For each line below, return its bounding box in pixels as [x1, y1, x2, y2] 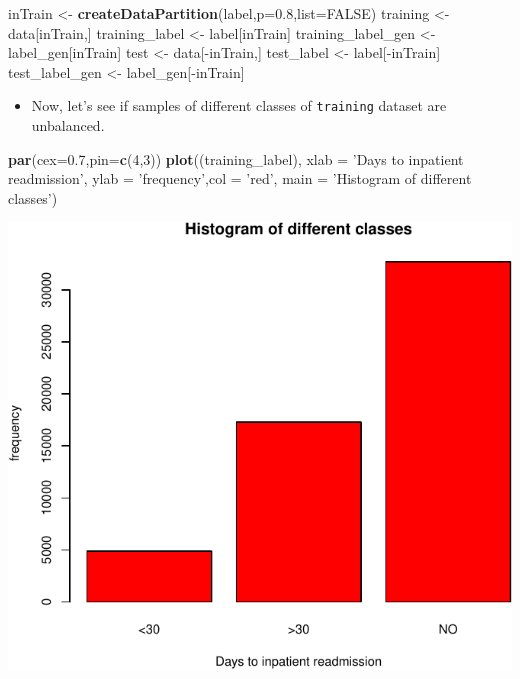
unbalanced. [31, 115, 105, 136]
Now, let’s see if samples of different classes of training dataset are [31, 95, 447, 116]
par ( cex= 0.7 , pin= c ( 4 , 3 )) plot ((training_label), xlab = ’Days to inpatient [8, 148, 464, 169]
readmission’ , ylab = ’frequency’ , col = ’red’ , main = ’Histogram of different [8, 168, 472, 189]
